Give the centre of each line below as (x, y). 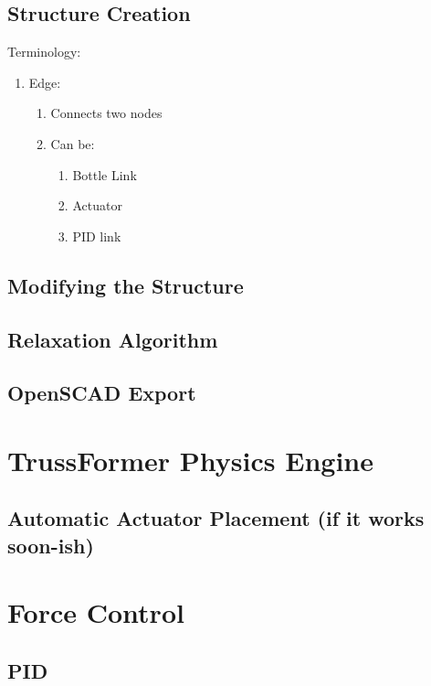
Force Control (96, 612)
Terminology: (44, 52)
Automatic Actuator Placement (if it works (216, 518)
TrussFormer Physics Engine (190, 460)
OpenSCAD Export (102, 393)
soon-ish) (51, 545)
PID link (97, 236)
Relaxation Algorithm (113, 339)
